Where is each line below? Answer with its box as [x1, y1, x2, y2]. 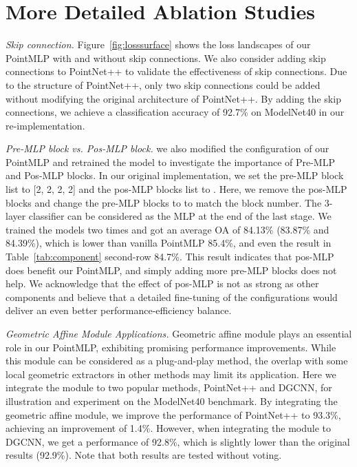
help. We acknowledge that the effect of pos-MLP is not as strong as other [6, 276, 319, 291]
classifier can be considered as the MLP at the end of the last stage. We [28, 209, 332, 223]
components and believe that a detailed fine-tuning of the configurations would [6, 289, 338, 304]
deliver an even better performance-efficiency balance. [6, 303, 232, 318]
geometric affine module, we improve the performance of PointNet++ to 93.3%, [6, 407, 341, 422]
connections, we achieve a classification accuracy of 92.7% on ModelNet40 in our [6, 105, 345, 119]
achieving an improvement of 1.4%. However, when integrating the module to [6, 421, 331, 435]
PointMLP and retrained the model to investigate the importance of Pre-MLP [6, 154, 335, 169]
